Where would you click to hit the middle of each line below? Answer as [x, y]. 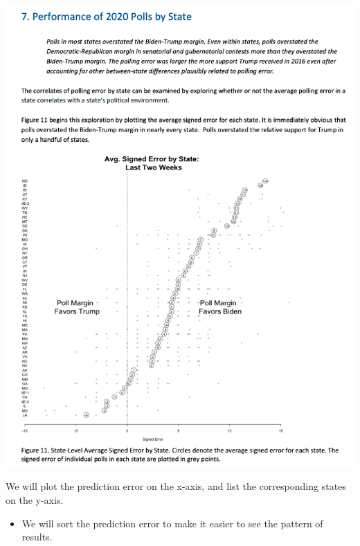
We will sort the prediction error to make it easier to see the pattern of [172, 523]
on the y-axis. [35, 499]
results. [37, 537]
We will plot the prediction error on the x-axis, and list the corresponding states [176, 486]
